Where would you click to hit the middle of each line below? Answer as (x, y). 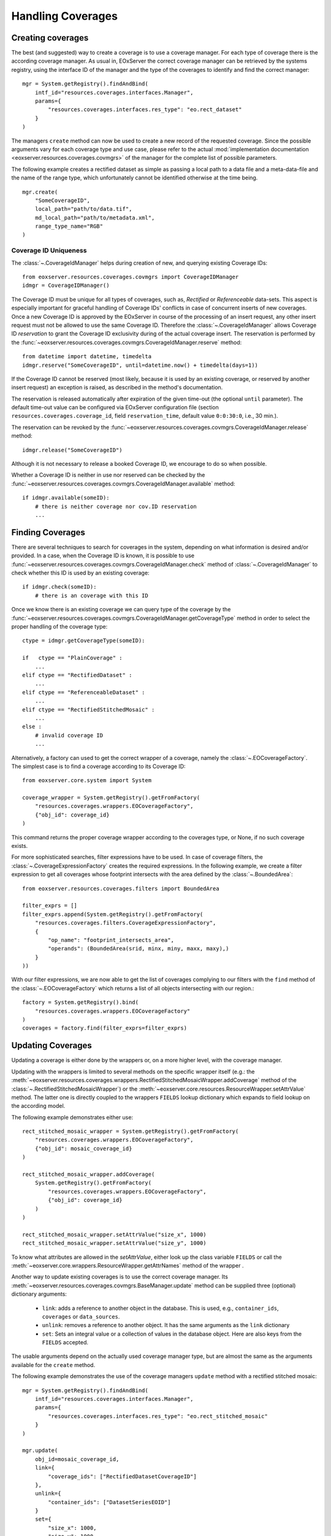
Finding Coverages (48, 532)
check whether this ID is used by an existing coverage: (80, 573)
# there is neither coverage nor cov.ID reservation (116, 506)
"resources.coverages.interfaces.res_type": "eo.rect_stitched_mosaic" (158, 1416)
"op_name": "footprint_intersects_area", (111, 940)
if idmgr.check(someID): (59, 587)
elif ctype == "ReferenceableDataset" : (84, 692)
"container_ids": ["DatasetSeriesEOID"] (109, 1502)
